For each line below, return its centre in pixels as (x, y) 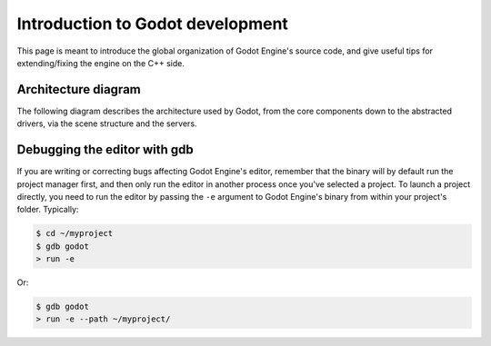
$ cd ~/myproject (75, 233)
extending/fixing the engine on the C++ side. (101, 63)
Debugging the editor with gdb (105, 150)
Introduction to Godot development (152, 24)
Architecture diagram (79, 89)
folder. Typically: (48, 210)
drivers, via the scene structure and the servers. (107, 124)
